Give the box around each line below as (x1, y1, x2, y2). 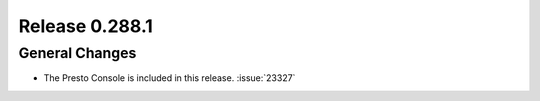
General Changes (18, 44, 137, 62)
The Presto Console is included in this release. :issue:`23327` (43, 72, 296, 84)
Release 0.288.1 (18, 15, 154, 37)
